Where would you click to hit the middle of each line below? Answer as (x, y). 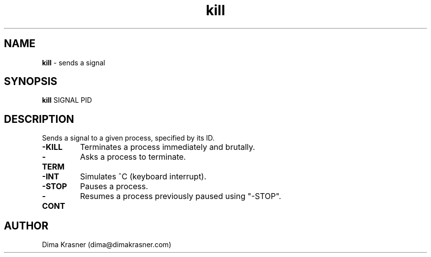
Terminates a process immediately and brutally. (168, 147)
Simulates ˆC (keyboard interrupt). (143, 177)
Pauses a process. (114, 186)
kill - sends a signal (74, 62)
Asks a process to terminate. (133, 157)
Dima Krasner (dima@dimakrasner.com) (107, 245)
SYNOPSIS (31, 82)
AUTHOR (26, 226)
